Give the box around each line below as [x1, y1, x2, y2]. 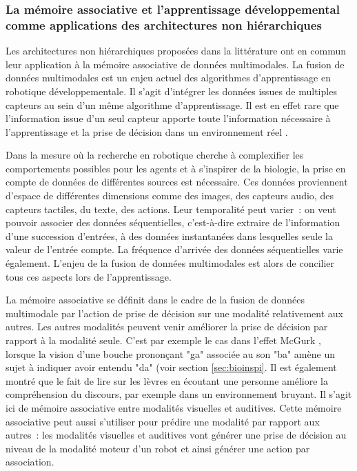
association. [6, 454, 54, 469]
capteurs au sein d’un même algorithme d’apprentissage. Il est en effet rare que [6, 97, 339, 112]
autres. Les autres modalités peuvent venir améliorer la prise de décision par [6, 319, 328, 334]
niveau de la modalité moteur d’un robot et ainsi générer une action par [6, 441, 310, 455]
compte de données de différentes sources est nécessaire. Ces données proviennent [6, 174, 348, 189]
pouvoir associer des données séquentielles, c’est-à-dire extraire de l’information [6, 215, 340, 230]
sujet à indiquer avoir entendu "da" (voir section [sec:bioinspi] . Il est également [6, 360, 337, 374]
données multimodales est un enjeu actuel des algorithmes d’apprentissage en [6, 70, 331, 85]
